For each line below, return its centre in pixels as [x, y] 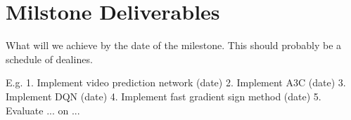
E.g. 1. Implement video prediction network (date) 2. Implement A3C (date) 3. [176, 82]
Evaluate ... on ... [43, 110]
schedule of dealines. [49, 59]
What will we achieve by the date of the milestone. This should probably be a [174, 45]
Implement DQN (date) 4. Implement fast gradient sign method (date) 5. [164, 96]
